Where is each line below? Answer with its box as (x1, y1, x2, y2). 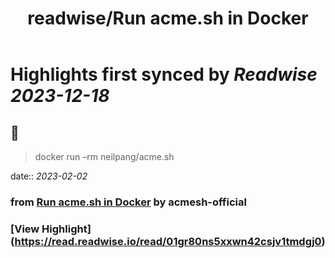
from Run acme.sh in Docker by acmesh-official (10, 195, 247, 209)
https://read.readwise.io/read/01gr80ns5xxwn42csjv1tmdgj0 (14, 234, 322, 248)
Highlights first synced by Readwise (10, 63, 318, 86)
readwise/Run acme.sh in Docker (27, 7, 309, 30)
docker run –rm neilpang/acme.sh (34, 151, 175, 162)
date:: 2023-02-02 (10, 170, 88, 182)
